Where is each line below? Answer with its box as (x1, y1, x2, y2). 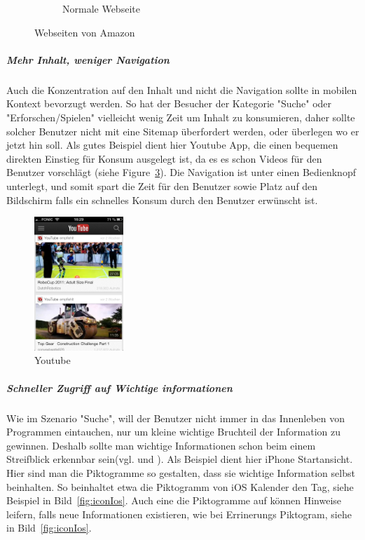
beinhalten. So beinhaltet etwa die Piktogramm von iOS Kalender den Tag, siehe (6, 479, 354, 494)
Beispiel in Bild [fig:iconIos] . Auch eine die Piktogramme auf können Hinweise (6, 493, 342, 508)
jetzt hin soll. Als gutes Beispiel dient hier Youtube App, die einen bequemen (6, 137, 338, 152)
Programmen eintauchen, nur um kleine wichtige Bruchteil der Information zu (6, 424, 341, 439)
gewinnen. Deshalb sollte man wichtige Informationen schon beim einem (6, 438, 316, 452)
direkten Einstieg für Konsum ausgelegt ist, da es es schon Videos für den (6, 151, 322, 166)
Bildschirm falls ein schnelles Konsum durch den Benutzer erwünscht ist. (6, 192, 318, 207)
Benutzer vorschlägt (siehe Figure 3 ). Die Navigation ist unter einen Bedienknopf (6, 165, 356, 180)
